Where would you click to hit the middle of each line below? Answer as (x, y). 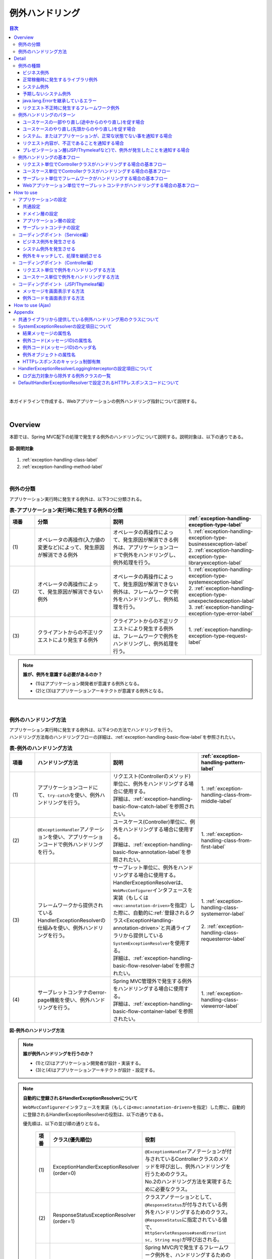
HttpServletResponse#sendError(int (186, 1233)
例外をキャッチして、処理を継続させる (62, 256)
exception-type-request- (218, 636)
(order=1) (64, 1221)
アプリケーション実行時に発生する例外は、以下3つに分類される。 (77, 499)
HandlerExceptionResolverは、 (150, 883)
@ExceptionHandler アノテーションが (186, 1152)
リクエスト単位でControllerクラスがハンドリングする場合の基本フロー (95, 164)
